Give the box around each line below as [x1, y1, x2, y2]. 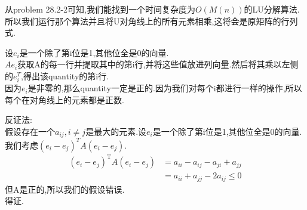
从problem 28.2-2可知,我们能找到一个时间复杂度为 [5, 3, 195, 15]
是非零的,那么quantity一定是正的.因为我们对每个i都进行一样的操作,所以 [27, 82, 302, 94]
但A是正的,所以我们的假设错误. [5, 183, 125, 195]
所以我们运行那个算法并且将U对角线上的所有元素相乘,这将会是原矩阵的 [5, 14, 281, 27]
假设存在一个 [5, 125, 55, 137]
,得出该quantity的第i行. [21, 69, 109, 82]
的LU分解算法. [244, 3, 300, 15]
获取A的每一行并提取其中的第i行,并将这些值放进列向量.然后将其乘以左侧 [17, 58, 299, 70]
